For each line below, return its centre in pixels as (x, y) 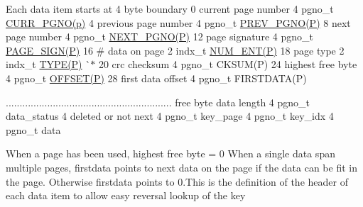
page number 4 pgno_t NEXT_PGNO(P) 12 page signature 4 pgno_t (159, 37)
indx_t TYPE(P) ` (48, 64)
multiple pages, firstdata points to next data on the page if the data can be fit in (181, 167)
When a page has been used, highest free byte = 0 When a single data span (170, 153)
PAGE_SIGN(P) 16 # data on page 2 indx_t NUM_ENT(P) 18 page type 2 (175, 50)
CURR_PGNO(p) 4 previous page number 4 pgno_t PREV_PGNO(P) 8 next (178, 22)
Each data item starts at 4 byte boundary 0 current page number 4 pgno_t (170, 9)
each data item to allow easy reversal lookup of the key (126, 195)
